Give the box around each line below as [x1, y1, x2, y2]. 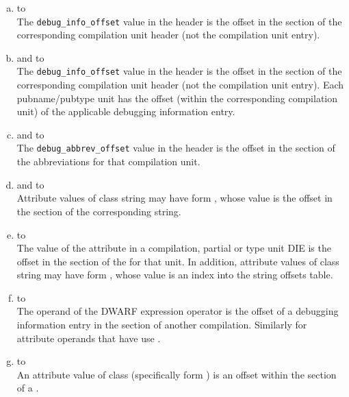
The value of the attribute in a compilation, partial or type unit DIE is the [16, 241, 331, 255]
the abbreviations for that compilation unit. [16, 154, 201, 169]
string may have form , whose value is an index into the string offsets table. [16, 267, 333, 282]
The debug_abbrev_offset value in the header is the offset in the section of [16, 141, 335, 155]
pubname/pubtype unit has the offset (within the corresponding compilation [16, 91, 337, 105]
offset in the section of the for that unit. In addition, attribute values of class [16, 254, 339, 268]
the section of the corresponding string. [16, 204, 181, 218]
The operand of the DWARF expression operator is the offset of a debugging [16, 304, 339, 318]
